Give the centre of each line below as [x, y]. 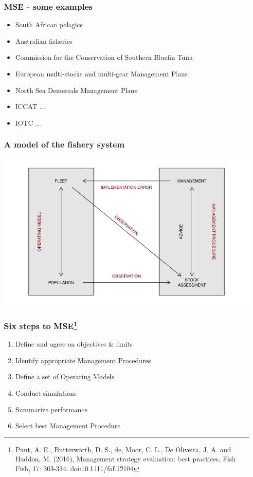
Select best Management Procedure [68, 426]
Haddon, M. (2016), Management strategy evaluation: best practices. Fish [126, 459]
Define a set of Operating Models [65, 376]
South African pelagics [49, 25]
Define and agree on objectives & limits [74, 344]
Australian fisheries [44, 41]
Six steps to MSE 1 [41, 325]
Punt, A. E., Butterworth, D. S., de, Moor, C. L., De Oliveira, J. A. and [123, 449]
